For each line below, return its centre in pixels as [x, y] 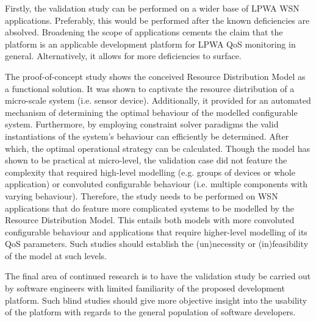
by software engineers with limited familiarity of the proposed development [145, 288]
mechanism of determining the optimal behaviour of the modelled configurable [151, 112]
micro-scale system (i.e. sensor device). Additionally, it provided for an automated [158, 100]
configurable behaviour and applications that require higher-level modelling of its [156, 231]
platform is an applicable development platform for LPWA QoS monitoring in [150, 44]
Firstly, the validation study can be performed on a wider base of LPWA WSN [152, 8]
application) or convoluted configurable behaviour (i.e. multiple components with [156, 184]
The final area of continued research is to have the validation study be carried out [158, 276]
